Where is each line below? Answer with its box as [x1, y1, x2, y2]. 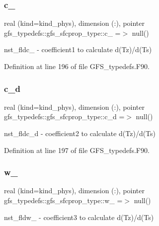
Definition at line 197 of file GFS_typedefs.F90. [4, 145, 150, 155]
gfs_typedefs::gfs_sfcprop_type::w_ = [4, 195, 123, 205]
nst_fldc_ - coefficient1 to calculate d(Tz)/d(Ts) [4, 44, 152, 55]
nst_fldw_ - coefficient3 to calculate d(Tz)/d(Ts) [4, 212, 154, 222]
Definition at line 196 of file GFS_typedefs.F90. [4, 61, 150, 71]
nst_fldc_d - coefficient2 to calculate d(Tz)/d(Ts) [4, 128, 156, 138]
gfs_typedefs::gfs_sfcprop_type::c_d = [4, 111, 125, 122]
